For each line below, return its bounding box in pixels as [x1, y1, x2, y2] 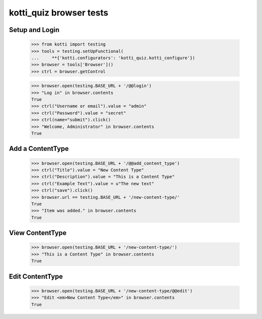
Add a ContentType [9, 144, 69, 153]
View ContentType [9, 229, 67, 237]
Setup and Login [9, 26, 60, 34]
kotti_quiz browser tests [9, 7, 109, 18]
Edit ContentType [9, 272, 63, 281]
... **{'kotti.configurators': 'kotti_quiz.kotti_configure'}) [31, 55, 196, 61]
